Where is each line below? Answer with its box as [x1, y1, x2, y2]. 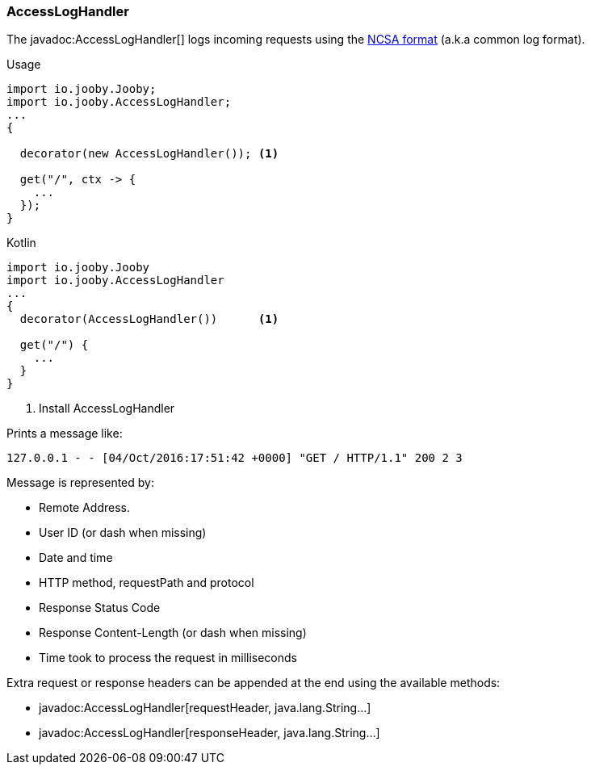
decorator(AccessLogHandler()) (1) [19, 312, 279, 326]
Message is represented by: [6, 476, 154, 490]
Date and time [39, 551, 113, 565]
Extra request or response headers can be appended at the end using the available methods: [6, 676, 501, 690]
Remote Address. [39, 501, 130, 515]
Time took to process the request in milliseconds [39, 651, 297, 665]
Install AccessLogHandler [39, 401, 175, 416]
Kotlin [6, 236, 36, 250]
